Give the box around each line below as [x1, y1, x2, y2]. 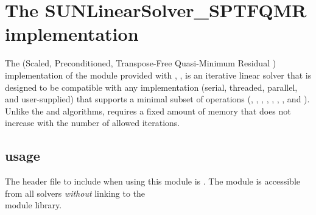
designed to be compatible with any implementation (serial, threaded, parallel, [5, 80, 298, 93]
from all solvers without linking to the [5, 186, 146, 199]
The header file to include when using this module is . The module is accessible [5, 175, 301, 188]
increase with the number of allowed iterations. [5, 116, 180, 129]
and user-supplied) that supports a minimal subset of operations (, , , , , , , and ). [5, 93, 310, 105]
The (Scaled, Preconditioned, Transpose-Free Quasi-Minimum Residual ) [5, 57, 276, 69]
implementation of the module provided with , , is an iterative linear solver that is [5, 68, 312, 81]
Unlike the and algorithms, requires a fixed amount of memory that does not [5, 104, 291, 117]
